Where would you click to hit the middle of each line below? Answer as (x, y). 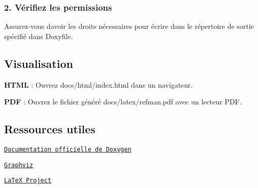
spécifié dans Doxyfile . (39, 36)
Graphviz (19, 165)
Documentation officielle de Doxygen (68, 149)
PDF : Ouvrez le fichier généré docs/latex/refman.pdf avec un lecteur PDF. (123, 102)
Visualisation (39, 63)
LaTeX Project (28, 181)
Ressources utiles (50, 129)
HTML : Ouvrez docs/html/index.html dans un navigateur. (99, 84)
